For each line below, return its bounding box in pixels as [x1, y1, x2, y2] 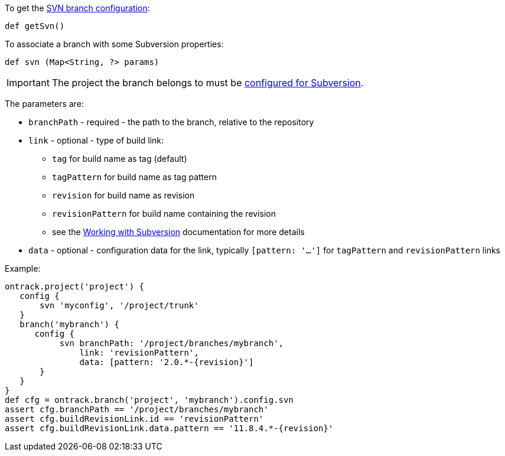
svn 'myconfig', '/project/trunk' [40, 301, 199, 310]
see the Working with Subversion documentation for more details [52, 227, 305, 237]
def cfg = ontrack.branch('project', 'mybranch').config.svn [5, 395, 294, 405]
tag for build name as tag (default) [52, 154, 187, 164]
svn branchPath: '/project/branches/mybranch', [59, 338, 284, 348]
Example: [5, 263, 41, 273]
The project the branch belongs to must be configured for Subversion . [51, 77, 364, 89]
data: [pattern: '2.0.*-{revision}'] [79, 357, 254, 367]
